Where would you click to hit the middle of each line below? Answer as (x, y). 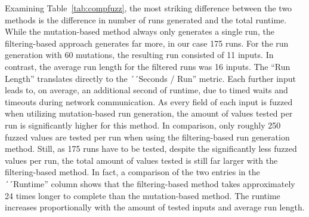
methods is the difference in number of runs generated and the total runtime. (146, 19)
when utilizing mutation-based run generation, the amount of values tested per (149, 113)
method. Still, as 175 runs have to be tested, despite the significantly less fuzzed (151, 149)
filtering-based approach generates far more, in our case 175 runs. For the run (147, 43)
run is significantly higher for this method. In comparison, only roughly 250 (143, 125)
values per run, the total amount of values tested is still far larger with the (141, 160)
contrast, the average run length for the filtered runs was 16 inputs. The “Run (148, 66)
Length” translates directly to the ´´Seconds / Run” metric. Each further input (150, 78)
